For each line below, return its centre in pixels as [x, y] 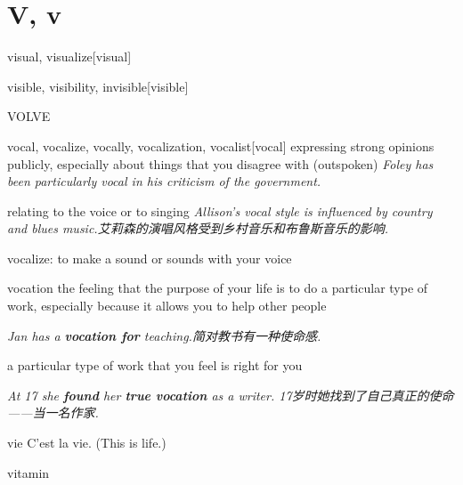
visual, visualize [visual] [69, 57]
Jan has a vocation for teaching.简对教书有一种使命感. [164, 335]
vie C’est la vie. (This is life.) [87, 443]
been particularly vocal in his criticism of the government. [164, 181]
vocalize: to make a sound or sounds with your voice [150, 258]
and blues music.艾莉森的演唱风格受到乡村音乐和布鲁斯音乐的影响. [198, 228]
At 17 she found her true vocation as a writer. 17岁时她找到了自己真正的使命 [231, 395]
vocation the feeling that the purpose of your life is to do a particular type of [218, 288]
